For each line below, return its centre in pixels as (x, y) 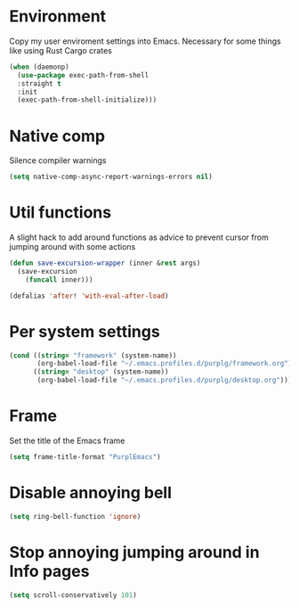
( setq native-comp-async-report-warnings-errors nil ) (111, 177)
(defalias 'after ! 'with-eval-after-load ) (89, 296)
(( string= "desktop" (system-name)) (101, 372)
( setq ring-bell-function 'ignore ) (75, 516)
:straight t (40, 83)
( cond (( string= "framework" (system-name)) (93, 355)
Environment (58, 16)
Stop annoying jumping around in (134, 552)
